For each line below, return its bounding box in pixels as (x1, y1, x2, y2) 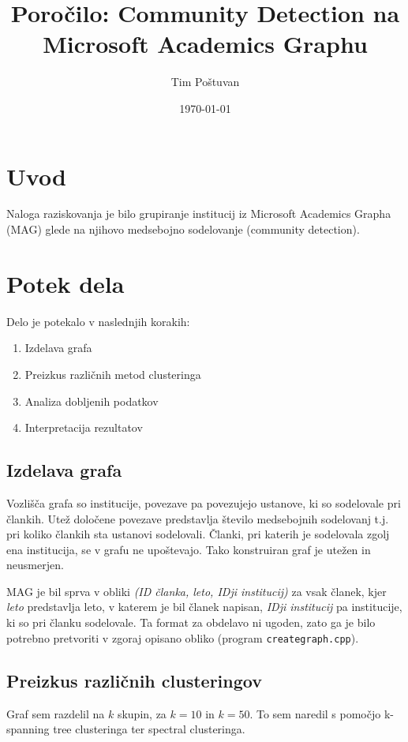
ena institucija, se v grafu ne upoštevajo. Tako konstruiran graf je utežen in (6, 541, 371, 557)
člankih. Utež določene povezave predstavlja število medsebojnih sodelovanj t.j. (6, 510, 389, 527)
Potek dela (6, 267, 125, 299)
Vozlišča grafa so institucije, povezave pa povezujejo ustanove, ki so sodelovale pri (6, 494, 401, 511)
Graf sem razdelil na (6, 705, 105, 721)
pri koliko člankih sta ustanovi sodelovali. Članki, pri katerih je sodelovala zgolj (6, 526, 390, 542)
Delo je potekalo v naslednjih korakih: (6, 313, 190, 329)
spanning (6, 721, 50, 737)
